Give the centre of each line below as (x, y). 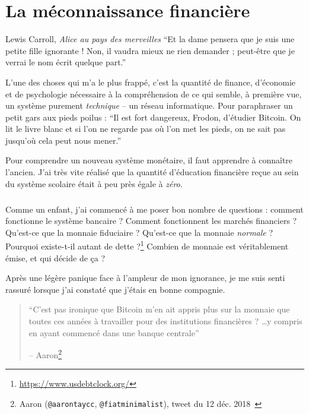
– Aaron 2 (45, 354)
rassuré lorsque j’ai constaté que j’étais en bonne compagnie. (115, 289)
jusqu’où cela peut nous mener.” (63, 140)
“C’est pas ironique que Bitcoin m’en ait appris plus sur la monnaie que (159, 309)
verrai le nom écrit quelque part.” (66, 62)
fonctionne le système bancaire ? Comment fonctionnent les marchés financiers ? (151, 221)
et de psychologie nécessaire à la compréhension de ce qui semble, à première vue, (154, 94)
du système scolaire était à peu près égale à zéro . (94, 183)
